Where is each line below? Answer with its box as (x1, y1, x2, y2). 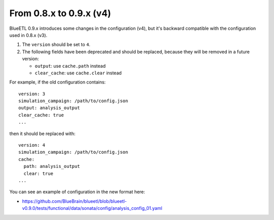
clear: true (23, 170, 53, 177)
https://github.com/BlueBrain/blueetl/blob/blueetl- (22, 198, 127, 204)
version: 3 (18, 91, 46, 97)
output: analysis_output (18, 105, 80, 111)
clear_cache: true (18, 112, 64, 118)
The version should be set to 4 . (22, 41, 91, 48)
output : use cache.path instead (35, 63, 106, 69)
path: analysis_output (23, 163, 80, 169)
